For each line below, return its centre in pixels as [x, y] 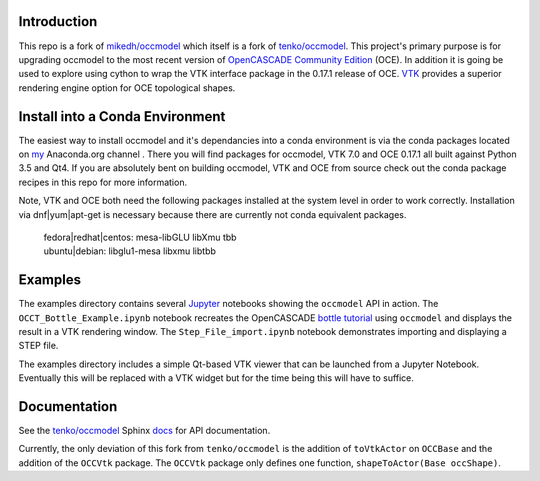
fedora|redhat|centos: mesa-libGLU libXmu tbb [140, 237]
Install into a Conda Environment [122, 116]
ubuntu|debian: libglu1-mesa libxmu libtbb [130, 251]
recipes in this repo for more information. [103, 182]
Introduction [58, 21]
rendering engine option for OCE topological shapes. [127, 87]
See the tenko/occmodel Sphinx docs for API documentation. [144, 431]
